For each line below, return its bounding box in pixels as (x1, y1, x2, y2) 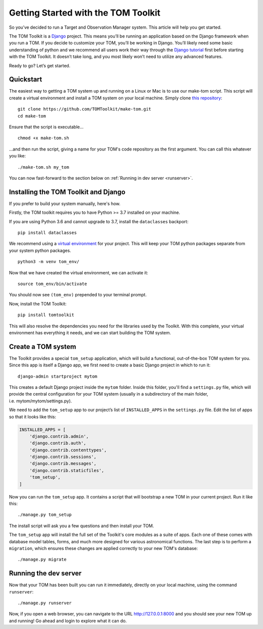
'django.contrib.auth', (29, 440, 86, 446)
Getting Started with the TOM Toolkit (9, 7, 161, 18)
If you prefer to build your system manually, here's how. (9, 200, 121, 207)
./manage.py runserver (18, 600, 72, 606)
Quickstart (9, 76, 42, 84)
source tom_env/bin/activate (18, 281, 87, 286)
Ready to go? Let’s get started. (9, 62, 71, 68)
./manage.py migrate (18, 557, 67, 562)
